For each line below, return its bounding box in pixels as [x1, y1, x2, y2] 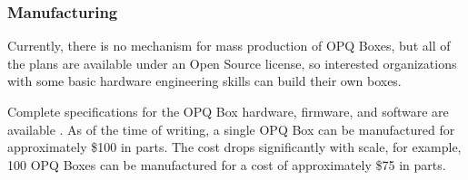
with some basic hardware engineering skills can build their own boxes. [7, 71, 402, 90]
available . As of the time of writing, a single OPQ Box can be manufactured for [7, 119, 455, 138]
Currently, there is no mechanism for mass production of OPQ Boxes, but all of [7, 36, 451, 55]
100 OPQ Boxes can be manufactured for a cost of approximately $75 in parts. [7, 155, 446, 174]
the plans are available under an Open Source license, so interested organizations [7, 53, 457, 72]
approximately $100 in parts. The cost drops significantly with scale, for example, [7, 137, 462, 156]
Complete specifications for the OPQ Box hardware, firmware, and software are [7, 102, 449, 120]
